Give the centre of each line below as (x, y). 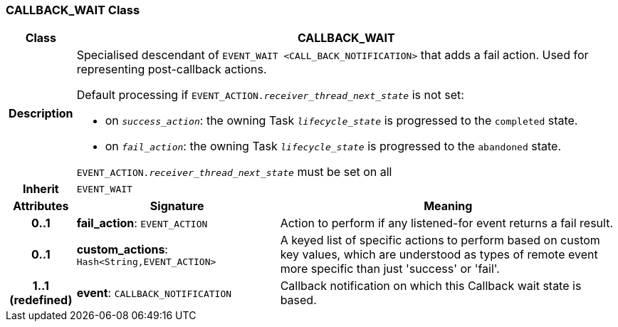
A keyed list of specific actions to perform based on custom (440, 240)
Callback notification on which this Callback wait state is (431, 286)
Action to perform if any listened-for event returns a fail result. (446, 223)
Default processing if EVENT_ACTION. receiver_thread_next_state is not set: (270, 95)
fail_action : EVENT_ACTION (142, 223)
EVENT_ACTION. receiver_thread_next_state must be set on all (234, 172)
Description (41, 114)
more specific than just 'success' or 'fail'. (390, 269)
